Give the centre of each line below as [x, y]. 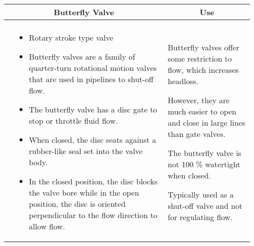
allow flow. [47, 226]
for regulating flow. [200, 217]
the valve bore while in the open [84, 192]
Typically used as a [201, 194]
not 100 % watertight [204, 164]
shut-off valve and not [205, 205]
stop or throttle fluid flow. [74, 121]
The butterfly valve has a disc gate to [93, 109]
